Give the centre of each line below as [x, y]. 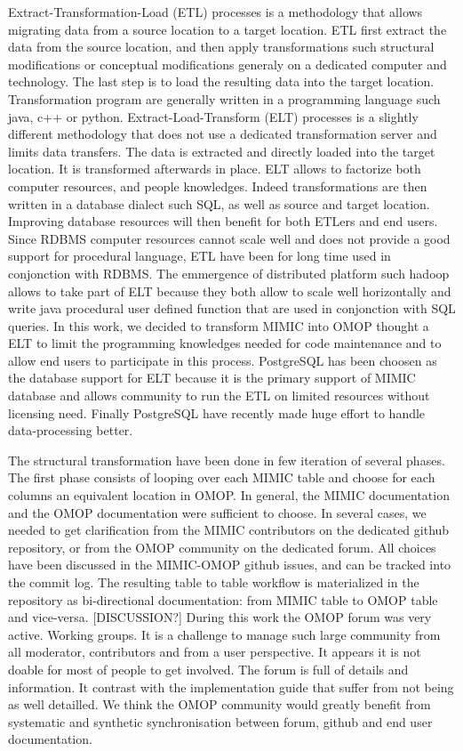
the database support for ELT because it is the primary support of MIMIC [212, 378]
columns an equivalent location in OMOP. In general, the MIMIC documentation [229, 495]
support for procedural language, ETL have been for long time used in [200, 256]
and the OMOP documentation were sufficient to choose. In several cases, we [217, 512]
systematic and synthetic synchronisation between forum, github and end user [220, 721]
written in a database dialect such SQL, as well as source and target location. [219, 203]
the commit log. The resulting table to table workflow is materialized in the [214, 582]
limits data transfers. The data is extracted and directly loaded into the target [222, 151]
